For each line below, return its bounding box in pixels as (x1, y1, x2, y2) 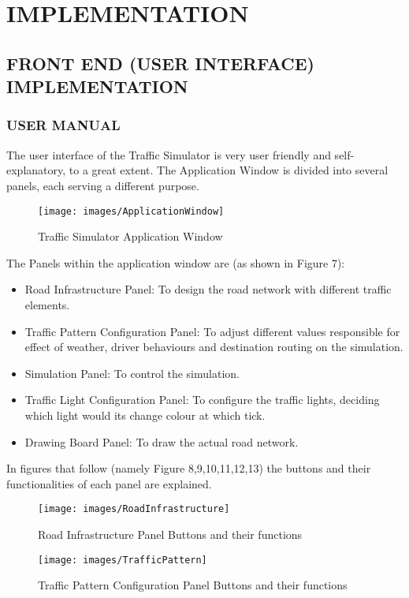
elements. (24, 296, 70, 312)
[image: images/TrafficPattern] (38, 554, 207, 566)
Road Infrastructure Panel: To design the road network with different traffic (24, 281, 392, 297)
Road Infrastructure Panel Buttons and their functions (38, 525, 303, 542)
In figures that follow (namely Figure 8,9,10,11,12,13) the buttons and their (6, 460, 371, 477)
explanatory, (6, 162, 66, 178)
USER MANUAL (6, 115, 121, 135)
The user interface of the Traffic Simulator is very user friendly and (6, 146, 331, 163)
